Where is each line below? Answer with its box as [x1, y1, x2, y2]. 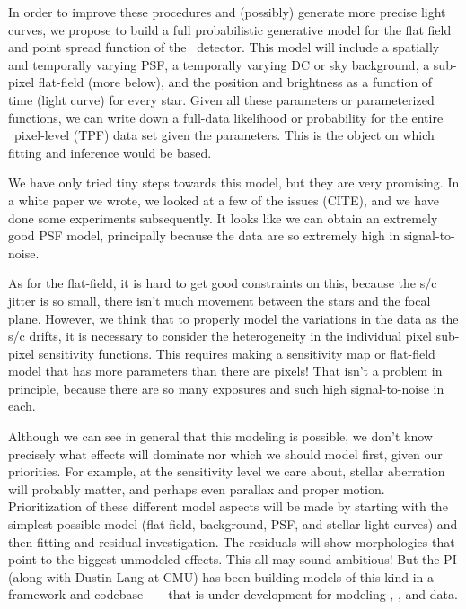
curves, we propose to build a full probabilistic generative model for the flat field [8, 20, 452, 39]
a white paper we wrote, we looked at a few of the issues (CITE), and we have [8, 190, 439, 209]
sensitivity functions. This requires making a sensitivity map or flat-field [38, 344, 435, 362]
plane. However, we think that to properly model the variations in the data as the [8, 309, 459, 327]
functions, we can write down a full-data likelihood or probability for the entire [8, 108, 444, 126]
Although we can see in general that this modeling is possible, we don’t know [8, 427, 433, 446]
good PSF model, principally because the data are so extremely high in [8, 226, 400, 245]
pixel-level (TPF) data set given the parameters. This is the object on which [13, 126, 435, 144]
